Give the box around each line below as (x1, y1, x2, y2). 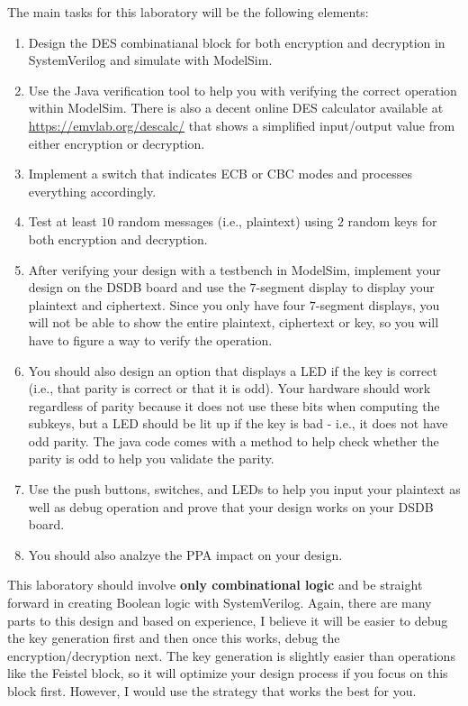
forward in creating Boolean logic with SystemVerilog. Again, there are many (7, 593, 432, 612)
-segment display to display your (256, 278, 435, 297)
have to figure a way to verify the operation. (28, 330, 273, 349)
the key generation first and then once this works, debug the (7, 628, 340, 647)
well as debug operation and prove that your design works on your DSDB (28, 497, 434, 516)
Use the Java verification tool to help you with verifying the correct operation (28, 80, 457, 99)
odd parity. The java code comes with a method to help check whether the (28, 431, 439, 450)
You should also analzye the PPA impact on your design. (28, 545, 343, 564)
